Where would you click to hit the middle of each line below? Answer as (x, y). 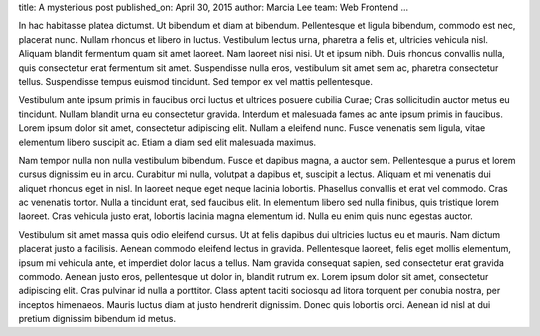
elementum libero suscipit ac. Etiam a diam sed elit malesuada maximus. (167, 142)
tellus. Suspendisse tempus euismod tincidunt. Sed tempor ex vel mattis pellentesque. (196, 81)
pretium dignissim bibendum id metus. (97, 319)
